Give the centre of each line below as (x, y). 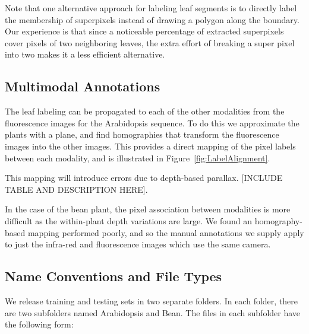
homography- (278, 220)
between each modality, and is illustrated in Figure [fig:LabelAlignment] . (138, 158)
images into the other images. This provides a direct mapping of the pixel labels (150, 146)
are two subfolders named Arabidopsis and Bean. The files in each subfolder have (153, 312)
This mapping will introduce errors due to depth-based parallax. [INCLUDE (144, 178)
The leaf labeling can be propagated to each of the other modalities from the (145, 111)
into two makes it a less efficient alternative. (85, 54)
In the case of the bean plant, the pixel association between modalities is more (148, 209)
